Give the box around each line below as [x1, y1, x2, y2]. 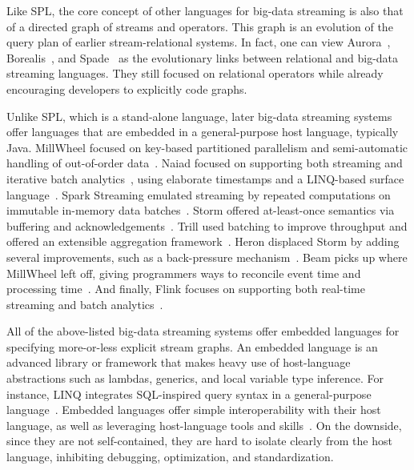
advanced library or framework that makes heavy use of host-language [6, 354, 351, 371]
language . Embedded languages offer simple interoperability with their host [6, 401, 381, 418]
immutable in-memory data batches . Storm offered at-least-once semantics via [6, 202, 395, 219]
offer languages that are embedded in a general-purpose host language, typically [6, 123, 399, 140]
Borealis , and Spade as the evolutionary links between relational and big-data [6, 49, 399, 66]
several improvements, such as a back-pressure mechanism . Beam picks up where [6, 248, 408, 265]
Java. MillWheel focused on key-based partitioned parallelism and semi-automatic [6, 139, 408, 155]
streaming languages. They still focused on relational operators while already [6, 65, 384, 82]
